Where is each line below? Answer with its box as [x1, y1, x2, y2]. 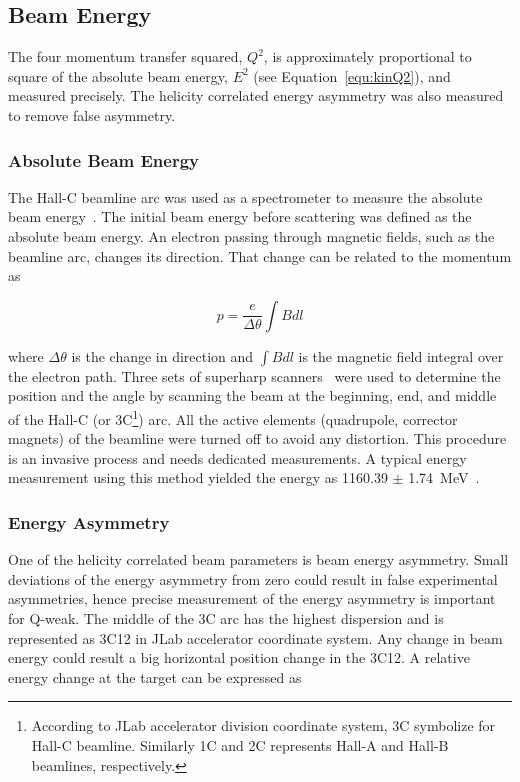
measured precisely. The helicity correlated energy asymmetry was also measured [8, 85, 504, 106]
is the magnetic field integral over [298, 345, 504, 366]
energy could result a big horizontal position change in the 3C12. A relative [8, 647, 470, 668]
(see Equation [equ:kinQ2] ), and [253, 65, 451, 86]
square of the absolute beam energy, [8, 65, 228, 86]
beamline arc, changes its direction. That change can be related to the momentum [8, 245, 512, 266]
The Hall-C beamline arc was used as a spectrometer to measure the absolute [8, 186, 483, 207]
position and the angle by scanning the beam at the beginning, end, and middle [8, 385, 497, 406]
